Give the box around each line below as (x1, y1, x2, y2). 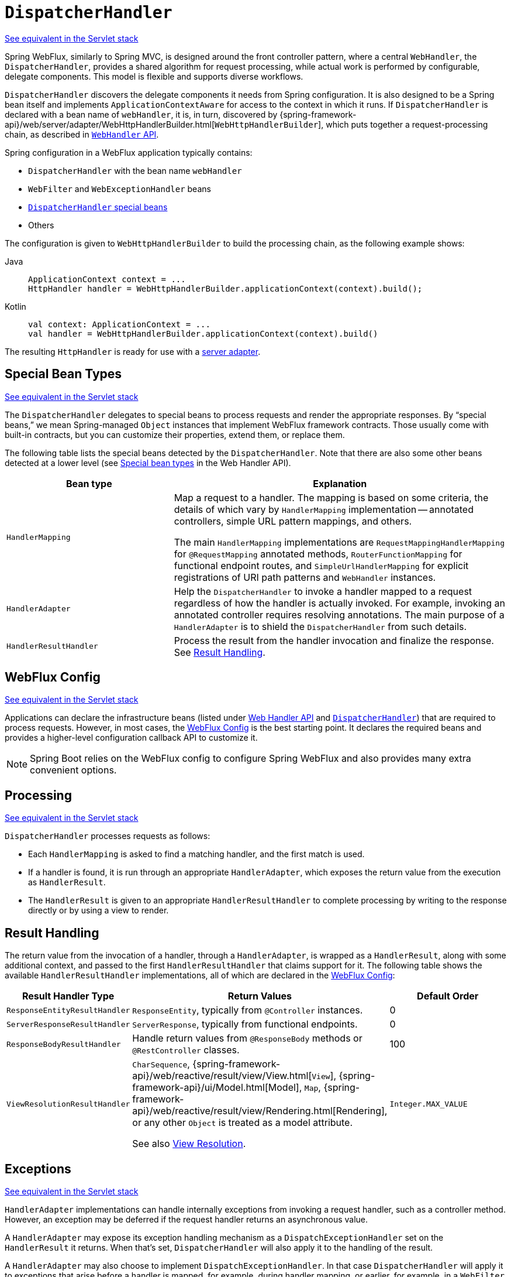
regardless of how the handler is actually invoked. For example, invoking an (174, 597, 505, 609)
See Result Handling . (174, 646, 265, 658)
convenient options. (30, 764, 117, 776)
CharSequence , (132, 1058, 190, 1070)
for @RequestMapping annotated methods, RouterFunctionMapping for (174, 547, 462, 560)
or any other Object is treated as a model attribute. (132, 1117, 353, 1129)
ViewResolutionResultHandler (6, 1099, 130, 1108)
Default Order (417, 990, 479, 1002)
